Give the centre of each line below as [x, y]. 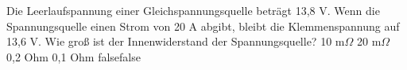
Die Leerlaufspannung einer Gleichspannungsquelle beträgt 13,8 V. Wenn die [193, 10]
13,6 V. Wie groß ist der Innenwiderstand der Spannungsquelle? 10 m [176, 41]
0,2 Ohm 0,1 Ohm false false [74, 56]
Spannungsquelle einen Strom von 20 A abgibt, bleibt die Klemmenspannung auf [203, 26]
